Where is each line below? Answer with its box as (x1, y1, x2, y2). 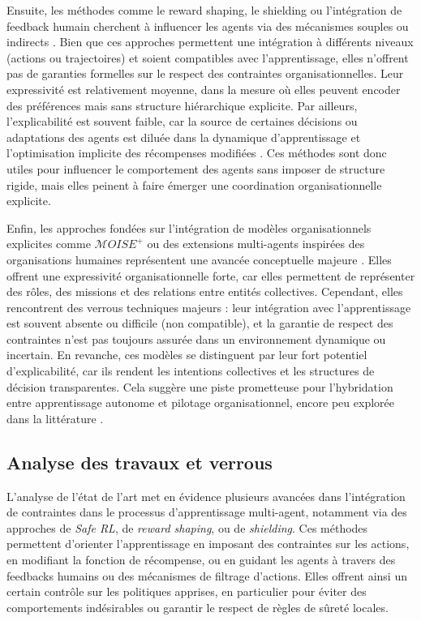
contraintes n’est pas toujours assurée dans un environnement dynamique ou (6, 330, 386, 347)
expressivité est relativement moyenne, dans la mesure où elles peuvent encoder (6, 80, 401, 97)
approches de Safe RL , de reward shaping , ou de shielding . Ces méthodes (6, 519, 368, 536)
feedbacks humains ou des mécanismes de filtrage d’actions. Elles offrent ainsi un (6, 567, 407, 584)
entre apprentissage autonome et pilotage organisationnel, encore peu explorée (6, 394, 394, 411)
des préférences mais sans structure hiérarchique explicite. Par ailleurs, (6, 96, 358, 113)
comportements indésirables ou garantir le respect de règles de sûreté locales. (6, 598, 389, 615)
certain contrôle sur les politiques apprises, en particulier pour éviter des (6, 583, 367, 600)
